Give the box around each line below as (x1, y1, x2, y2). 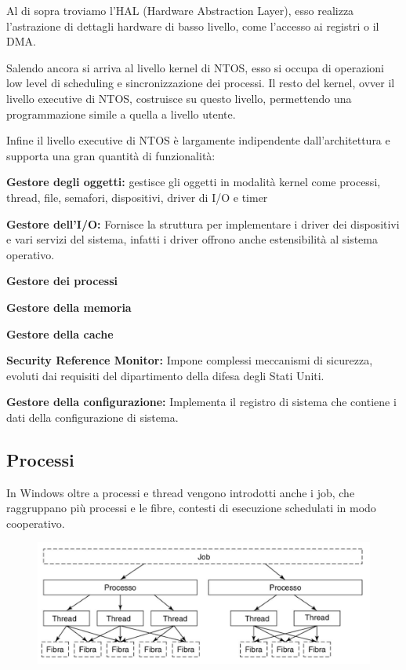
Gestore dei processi (6, 273, 118, 289)
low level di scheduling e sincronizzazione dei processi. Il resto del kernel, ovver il (6, 75, 395, 91)
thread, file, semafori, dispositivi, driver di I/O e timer (6, 189, 268, 205)
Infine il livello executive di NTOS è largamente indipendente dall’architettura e (6, 132, 390, 148)
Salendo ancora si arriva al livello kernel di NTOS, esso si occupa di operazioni (6, 59, 384, 75)
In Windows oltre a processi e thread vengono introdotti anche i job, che (6, 484, 355, 500)
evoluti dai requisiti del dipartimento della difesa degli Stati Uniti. (6, 367, 324, 383)
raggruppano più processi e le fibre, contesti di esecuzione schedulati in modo (6, 500, 376, 516)
